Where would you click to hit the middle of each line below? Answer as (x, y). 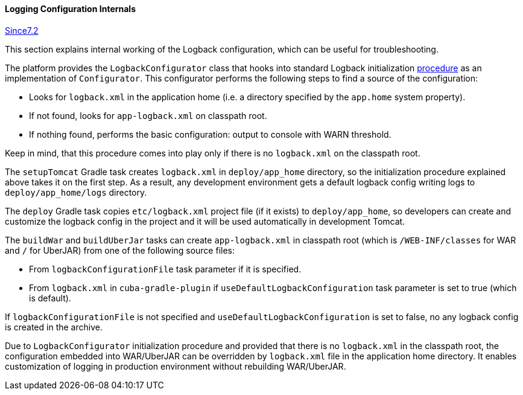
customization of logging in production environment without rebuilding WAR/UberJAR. (176, 366)
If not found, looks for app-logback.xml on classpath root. (148, 115)
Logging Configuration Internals (70, 9)
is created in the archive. (54, 327)
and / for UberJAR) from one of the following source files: (120, 250)
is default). (50, 298)
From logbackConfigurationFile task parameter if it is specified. (165, 269)
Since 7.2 (22, 30)
